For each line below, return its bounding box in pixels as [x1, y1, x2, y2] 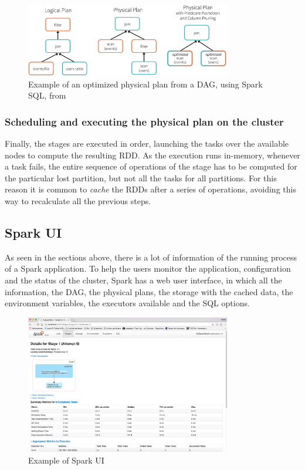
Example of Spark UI [28, 454, 104, 466]
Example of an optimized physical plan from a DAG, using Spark [28, 77, 263, 90]
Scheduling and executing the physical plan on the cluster [5, 114, 284, 129]
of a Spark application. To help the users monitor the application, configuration [5, 262, 291, 275]
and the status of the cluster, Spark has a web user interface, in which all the [5, 273, 282, 286]
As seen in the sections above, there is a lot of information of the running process [5, 251, 297, 263]
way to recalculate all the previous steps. [5, 194, 151, 207]
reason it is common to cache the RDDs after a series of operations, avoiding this [5, 183, 296, 195]
